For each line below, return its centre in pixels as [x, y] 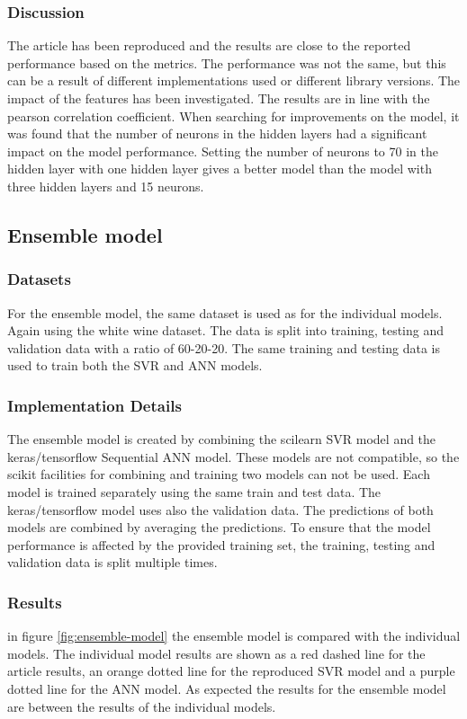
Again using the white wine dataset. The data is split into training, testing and [226, 330]
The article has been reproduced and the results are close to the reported [209, 45]
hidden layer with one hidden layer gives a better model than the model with [220, 169]
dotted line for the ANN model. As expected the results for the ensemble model [227, 688]
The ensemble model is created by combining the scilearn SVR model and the [222, 439]
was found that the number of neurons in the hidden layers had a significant [217, 133]
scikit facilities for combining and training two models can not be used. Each [219, 474]
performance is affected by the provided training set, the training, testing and [221, 544]
